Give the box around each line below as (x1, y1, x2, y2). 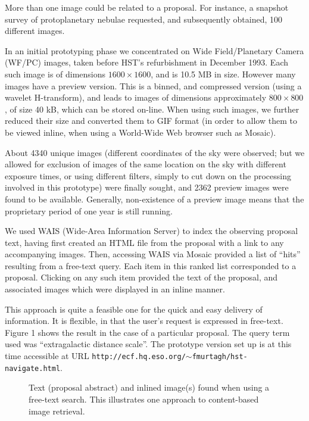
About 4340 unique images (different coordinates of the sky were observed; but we (5, 146, 305, 158)
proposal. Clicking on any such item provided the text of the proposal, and (5, 271, 278, 283)
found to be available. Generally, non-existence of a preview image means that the (5, 192, 304, 205)
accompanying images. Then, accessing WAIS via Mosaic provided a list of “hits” (5, 248, 301, 260)
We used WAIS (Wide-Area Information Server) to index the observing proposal (5, 224, 298, 237)
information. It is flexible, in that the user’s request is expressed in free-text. (5, 314, 283, 327)
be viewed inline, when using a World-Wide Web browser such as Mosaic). (5, 126, 276, 138)
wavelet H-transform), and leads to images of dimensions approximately (5, 91, 267, 104)
